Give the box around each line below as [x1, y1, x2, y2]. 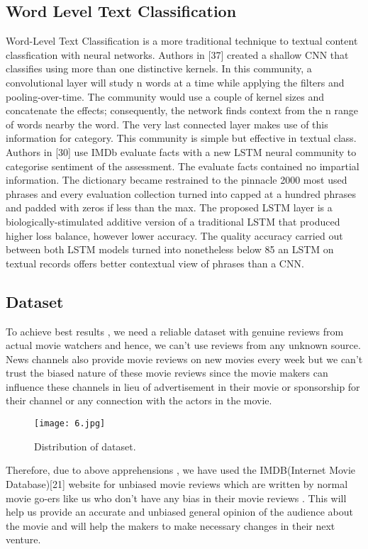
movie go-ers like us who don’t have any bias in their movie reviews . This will [6, 490, 347, 505]
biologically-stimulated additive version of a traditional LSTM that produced [6, 213, 340, 228]
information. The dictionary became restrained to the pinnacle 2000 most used [6, 172, 347, 187]
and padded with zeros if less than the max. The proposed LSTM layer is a [6, 200, 333, 215]
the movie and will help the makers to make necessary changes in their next [6, 518, 335, 533]
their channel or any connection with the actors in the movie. [6, 393, 272, 408]
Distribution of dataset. [34, 438, 136, 453]
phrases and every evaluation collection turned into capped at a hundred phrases [6, 186, 357, 201]
